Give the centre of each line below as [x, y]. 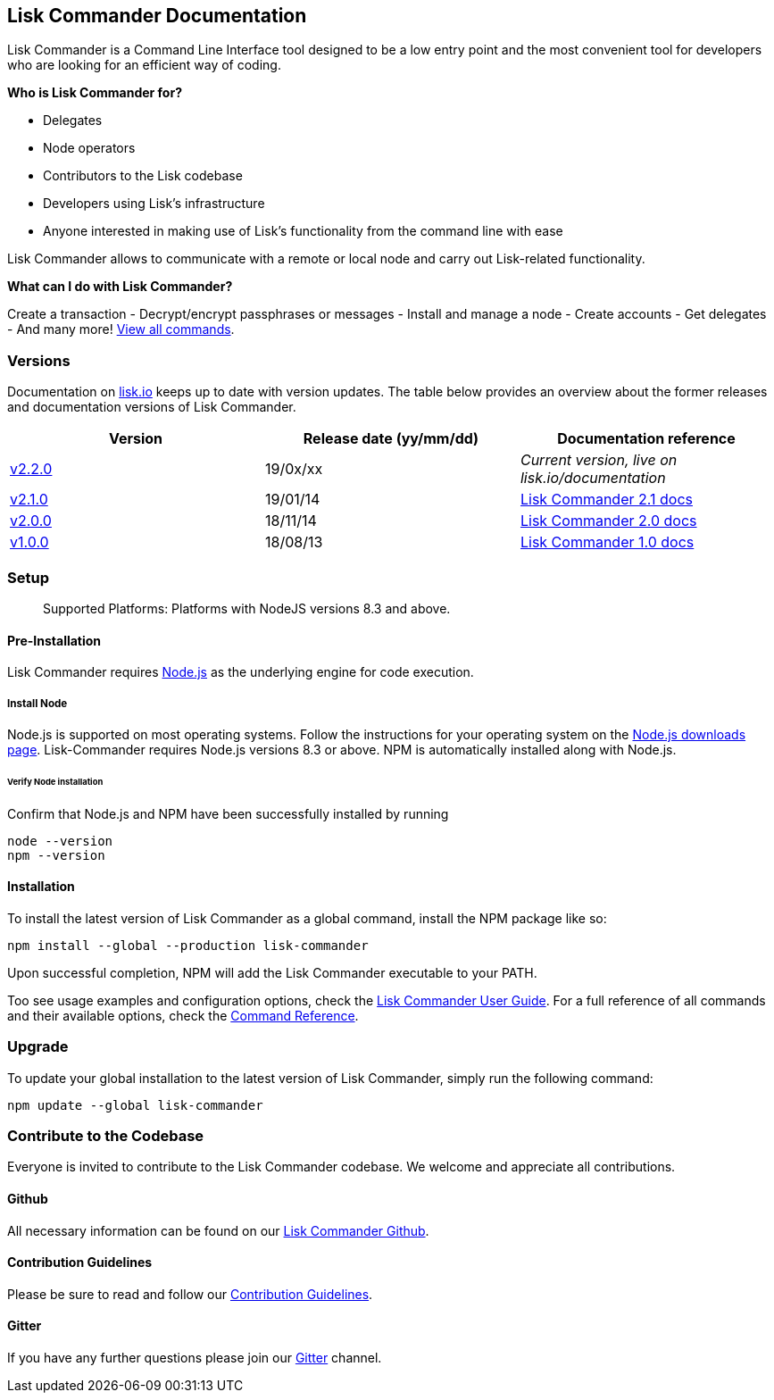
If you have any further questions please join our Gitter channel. [195, 1357]
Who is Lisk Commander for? [95, 93]
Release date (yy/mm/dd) [391, 439]
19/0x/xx [294, 469]
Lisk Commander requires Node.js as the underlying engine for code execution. [241, 672]
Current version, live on [599, 460]
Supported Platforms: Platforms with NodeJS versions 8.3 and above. [247, 608]
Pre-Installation [54, 640]
